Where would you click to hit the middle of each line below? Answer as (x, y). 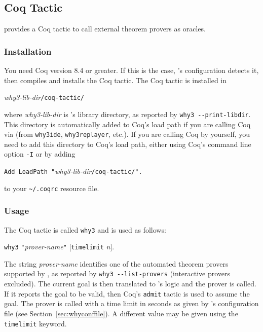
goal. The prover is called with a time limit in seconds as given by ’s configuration (131, 303)
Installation (28, 51)
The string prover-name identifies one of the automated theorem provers (116, 263)
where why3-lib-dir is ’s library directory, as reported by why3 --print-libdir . (127, 114)
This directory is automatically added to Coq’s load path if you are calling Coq (127, 124)
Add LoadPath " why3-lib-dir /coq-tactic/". (73, 171)
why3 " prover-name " (35, 247)
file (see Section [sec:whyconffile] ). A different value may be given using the (121, 313)
